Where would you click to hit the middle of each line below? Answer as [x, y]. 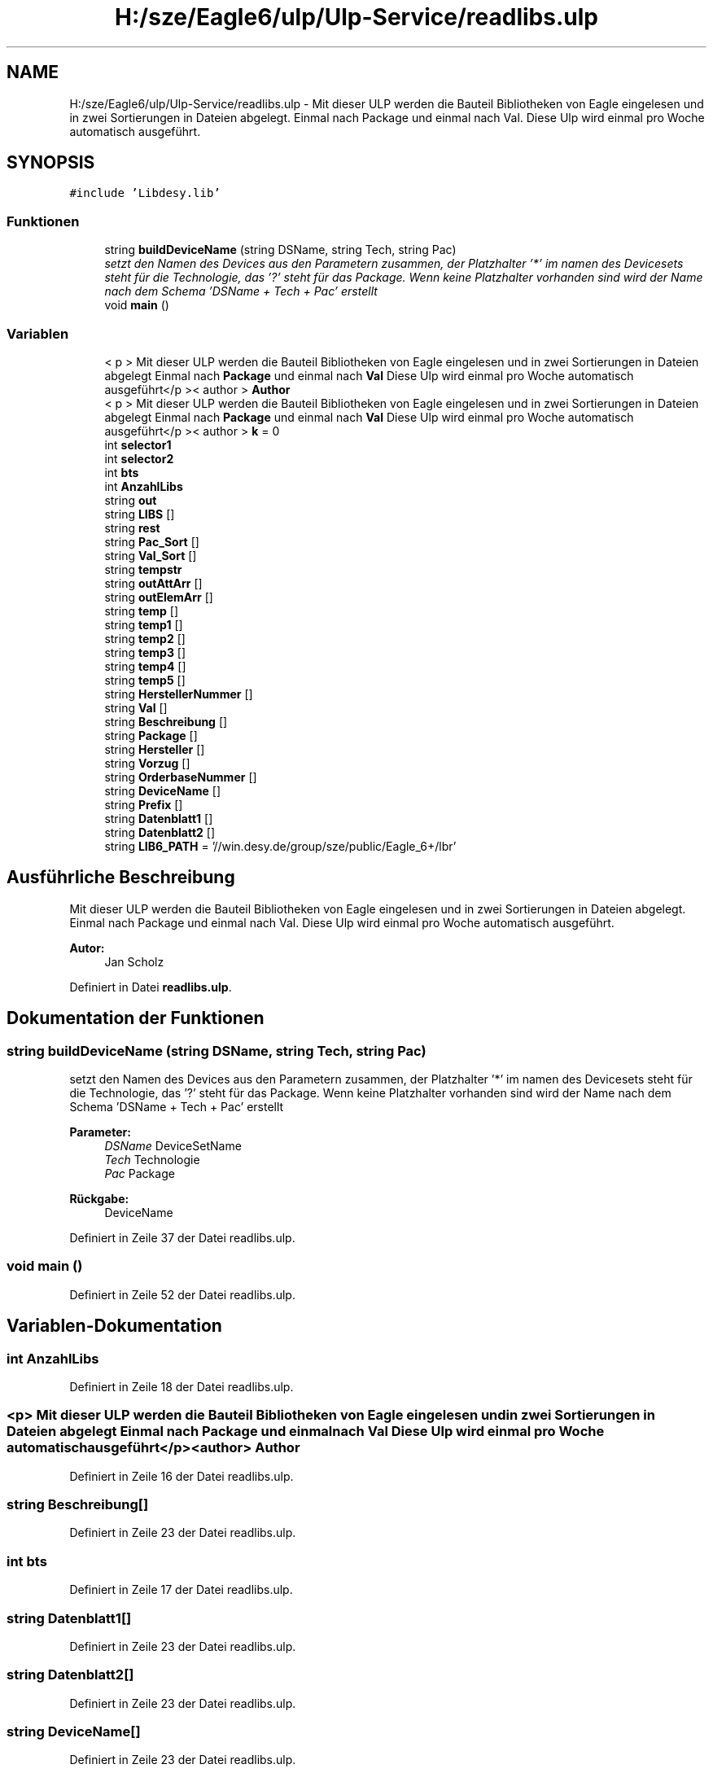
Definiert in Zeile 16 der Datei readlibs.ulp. [182, 1476]
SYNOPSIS [51, 163]
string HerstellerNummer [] [179, 694]
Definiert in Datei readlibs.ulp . [151, 987]
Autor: [87, 948]
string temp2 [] [145, 638]
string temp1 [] [144, 624]
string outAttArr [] [153, 583]
